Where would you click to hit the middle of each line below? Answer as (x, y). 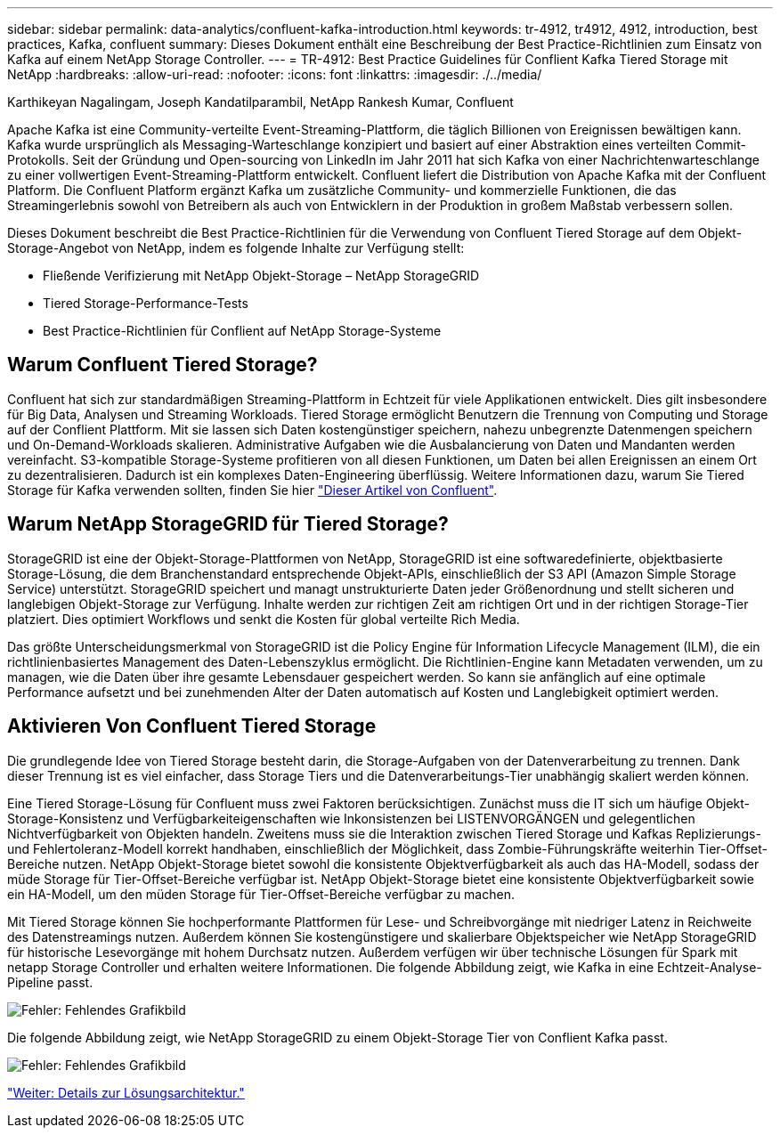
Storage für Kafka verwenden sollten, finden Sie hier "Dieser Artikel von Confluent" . (252, 490)
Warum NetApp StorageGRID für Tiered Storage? (228, 524)
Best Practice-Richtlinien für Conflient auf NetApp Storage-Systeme (242, 331)
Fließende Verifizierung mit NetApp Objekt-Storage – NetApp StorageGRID (261, 276)
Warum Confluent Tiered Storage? (162, 365)
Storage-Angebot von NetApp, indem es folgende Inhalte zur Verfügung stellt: (236, 248)
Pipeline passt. (50, 982)
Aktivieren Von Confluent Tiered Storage (192, 726)
